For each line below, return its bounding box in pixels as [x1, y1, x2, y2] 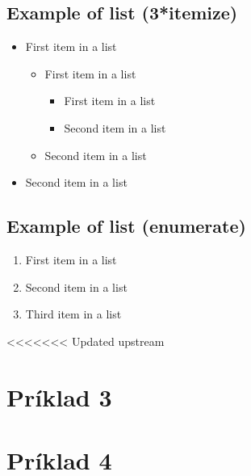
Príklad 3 [6, 380, 112, 413]
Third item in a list [25, 305, 122, 322]
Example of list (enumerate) [6, 213, 246, 238]
